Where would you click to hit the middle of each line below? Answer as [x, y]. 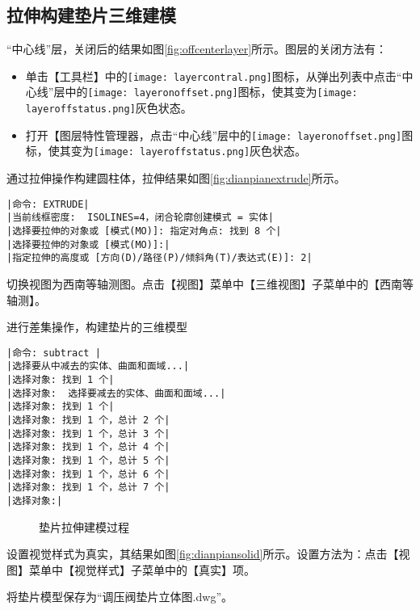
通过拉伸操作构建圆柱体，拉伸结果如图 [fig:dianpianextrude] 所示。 [176, 178]
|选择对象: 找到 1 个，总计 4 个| [88, 447]
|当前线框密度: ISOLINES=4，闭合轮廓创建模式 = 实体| [140, 218]
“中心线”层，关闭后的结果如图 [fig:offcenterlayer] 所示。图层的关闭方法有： [197, 49]
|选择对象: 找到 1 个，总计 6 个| [88, 474]
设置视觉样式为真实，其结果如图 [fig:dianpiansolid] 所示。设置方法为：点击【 [203, 554]
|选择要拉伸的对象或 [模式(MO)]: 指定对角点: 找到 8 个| [144, 231]
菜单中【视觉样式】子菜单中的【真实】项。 [142, 569]
